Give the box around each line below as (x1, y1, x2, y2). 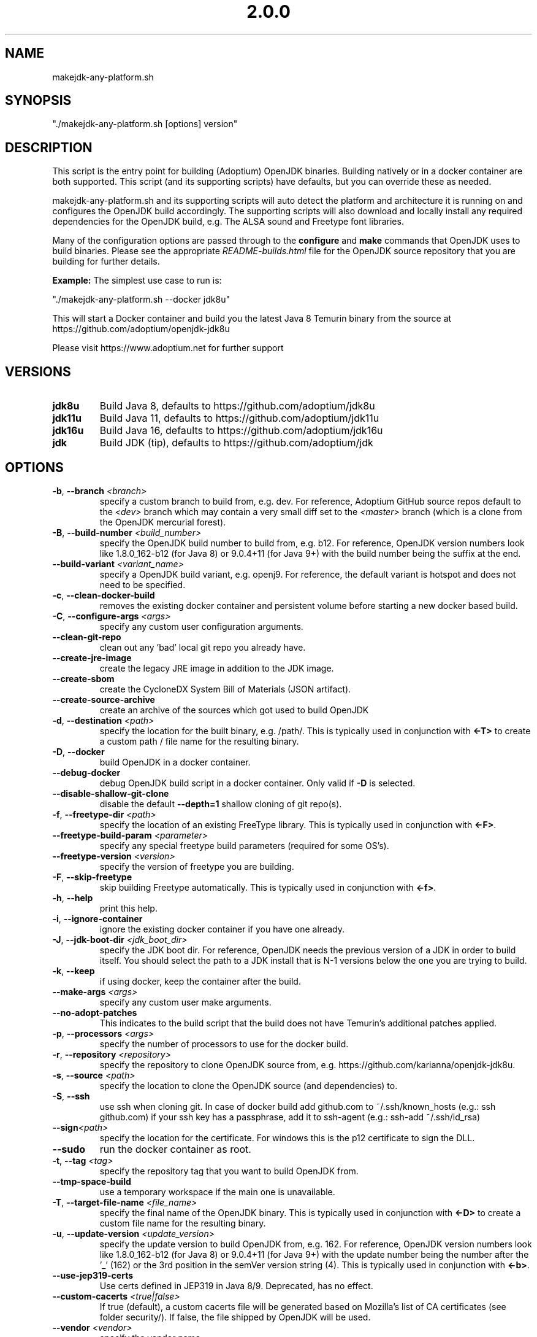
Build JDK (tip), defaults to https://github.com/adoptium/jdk (99, 436, 373, 449)
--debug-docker (52, 767, 121, 778)
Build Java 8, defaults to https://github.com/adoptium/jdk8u (99, 400, 375, 413)
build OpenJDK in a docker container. (99, 756, 251, 767)
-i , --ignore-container (52, 913, 143, 924)
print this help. (99, 902, 158, 913)
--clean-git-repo (52, 631, 121, 642)
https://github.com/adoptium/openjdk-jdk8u (52, 324, 230, 335)
